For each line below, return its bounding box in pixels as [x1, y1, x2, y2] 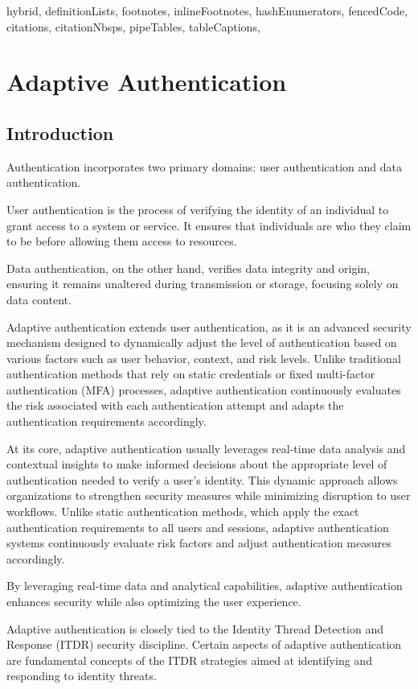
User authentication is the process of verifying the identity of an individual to [6, 200, 389, 217]
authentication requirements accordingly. [6, 413, 207, 430]
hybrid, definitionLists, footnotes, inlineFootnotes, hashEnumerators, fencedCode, [6, 2, 408, 19]
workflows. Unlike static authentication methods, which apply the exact [6, 503, 359, 520]
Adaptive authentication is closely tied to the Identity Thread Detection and [6, 620, 383, 637]
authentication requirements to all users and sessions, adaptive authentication [6, 518, 389, 535]
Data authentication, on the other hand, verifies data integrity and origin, [6, 259, 370, 276]
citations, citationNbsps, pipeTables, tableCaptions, [6, 18, 260, 35]
